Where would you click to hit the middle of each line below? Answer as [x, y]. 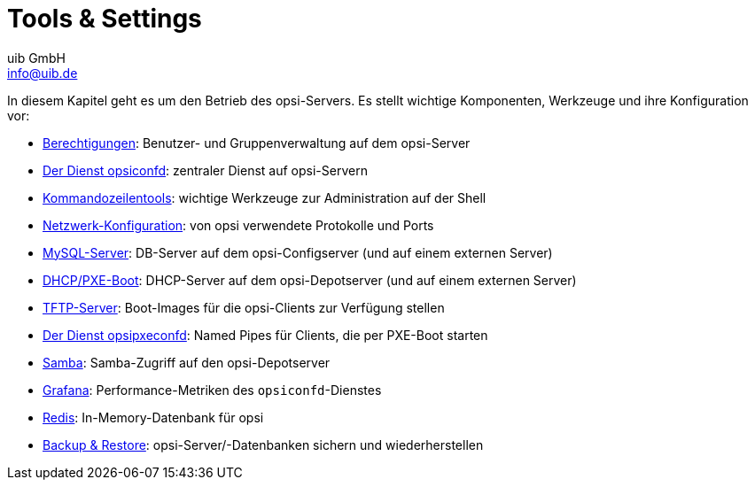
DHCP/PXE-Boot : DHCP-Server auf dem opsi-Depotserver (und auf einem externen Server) [310, 280]
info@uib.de [43, 73]
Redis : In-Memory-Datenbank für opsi [153, 417]
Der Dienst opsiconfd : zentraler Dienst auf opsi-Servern [205, 170]
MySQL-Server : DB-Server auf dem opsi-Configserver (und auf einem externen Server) [298, 252]
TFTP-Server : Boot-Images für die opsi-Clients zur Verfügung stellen [244, 307]
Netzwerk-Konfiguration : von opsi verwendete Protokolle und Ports [238, 225]
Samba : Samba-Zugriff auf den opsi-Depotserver [187, 362]
